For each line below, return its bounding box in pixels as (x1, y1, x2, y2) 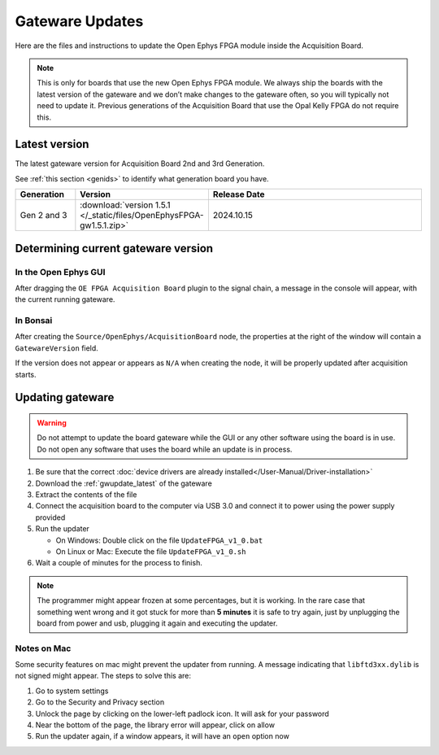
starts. (15, 369, 37, 379)
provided (35, 513, 66, 522)
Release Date (212, 189, 265, 200)
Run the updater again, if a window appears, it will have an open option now (35, 731, 290, 741)
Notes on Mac (15, 643, 72, 654)
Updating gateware (15, 391, 115, 404)
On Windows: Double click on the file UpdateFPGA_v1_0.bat (55, 535, 263, 545)
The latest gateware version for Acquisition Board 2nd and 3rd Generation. (15, 159, 265, 168)
